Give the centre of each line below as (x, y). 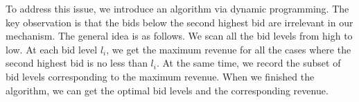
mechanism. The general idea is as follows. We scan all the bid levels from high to (179, 36)
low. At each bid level (52, 49)
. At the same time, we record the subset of (248, 63)
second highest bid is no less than (77, 63)
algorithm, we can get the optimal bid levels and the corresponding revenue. (167, 90)
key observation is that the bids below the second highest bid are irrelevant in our (179, 22)
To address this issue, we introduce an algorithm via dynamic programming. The (177, 8)
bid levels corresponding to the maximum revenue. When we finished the (160, 76)
